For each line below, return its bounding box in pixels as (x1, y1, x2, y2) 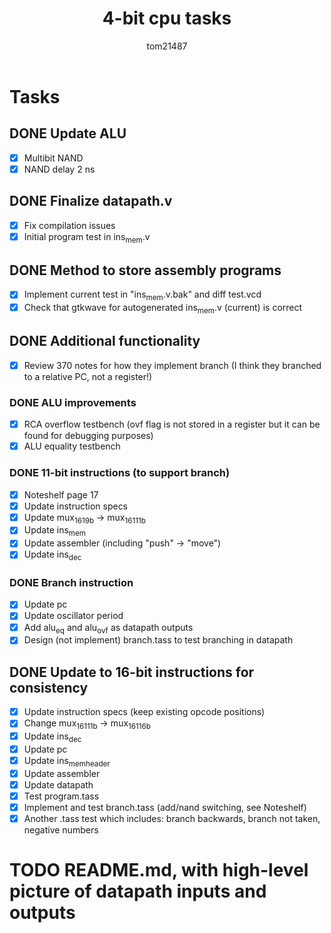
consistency (9, 679, 89, 696)
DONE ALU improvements (9, 395, 137, 409)
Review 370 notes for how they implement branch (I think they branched (23, 359, 322, 371)
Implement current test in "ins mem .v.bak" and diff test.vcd (23, 288, 262, 303)
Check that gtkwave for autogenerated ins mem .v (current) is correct (23, 302, 303, 316)
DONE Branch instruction (9, 576, 134, 590)
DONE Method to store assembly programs (9, 262, 282, 279)
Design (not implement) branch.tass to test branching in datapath (23, 634, 294, 646)
